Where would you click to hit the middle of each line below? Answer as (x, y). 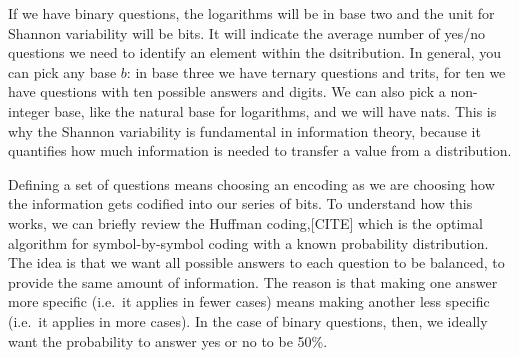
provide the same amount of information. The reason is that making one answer (253, 281)
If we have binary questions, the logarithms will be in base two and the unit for (251, 13)
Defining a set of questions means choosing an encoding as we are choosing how (251, 183)
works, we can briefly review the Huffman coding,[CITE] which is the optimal (245, 222)
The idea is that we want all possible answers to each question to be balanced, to (256, 262)
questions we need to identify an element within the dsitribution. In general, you (255, 52)
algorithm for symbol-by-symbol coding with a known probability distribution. (248, 242)
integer (29, 110)
